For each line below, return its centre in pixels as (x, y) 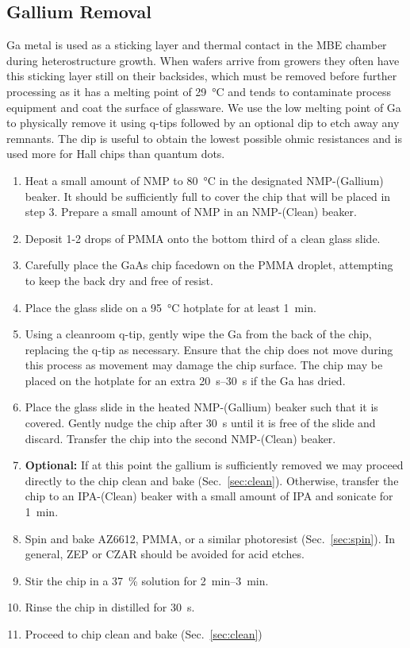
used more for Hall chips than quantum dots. (116, 154)
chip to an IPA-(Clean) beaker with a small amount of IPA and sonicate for (209, 496)
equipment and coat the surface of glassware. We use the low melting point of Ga (204, 107)
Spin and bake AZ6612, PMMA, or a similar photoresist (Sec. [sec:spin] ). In (210, 538)
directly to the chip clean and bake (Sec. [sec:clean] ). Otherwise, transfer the (212, 480)
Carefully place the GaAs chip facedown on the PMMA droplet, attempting (209, 265)
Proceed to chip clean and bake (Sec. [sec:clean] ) (144, 634)
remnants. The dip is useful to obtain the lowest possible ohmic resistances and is (204, 138)
